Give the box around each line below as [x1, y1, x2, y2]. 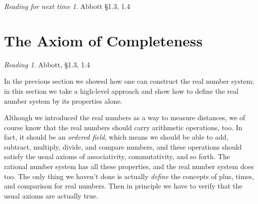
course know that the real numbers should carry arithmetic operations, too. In [4, 122, 243, 132]
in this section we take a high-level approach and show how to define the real [4, 85, 239, 96]
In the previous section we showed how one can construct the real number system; [4, 76, 254, 86]
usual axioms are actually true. [4, 190, 98, 201]
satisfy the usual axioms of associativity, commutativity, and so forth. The [4, 151, 230, 162]
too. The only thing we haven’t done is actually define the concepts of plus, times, [4, 171, 254, 181]
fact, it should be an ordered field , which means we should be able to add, [4, 132, 229, 142]
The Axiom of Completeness [4, 30, 203, 50]
